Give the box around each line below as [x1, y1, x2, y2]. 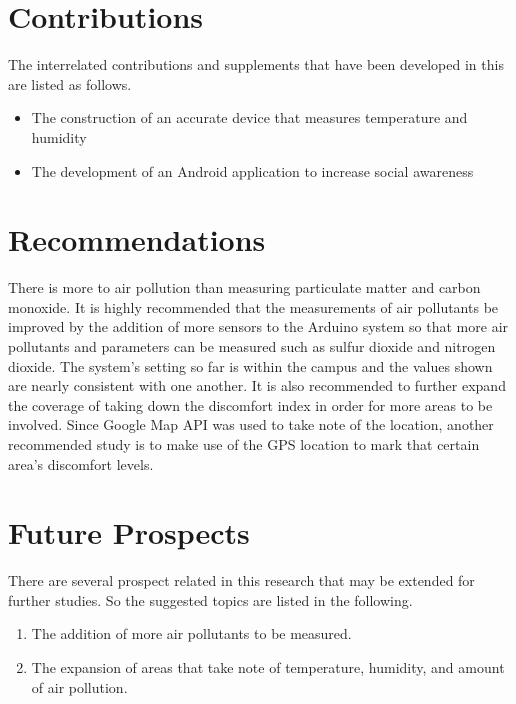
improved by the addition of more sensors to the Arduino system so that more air [8, 316, 509, 337]
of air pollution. [31, 676, 128, 697]
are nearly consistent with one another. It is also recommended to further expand [8, 375, 506, 396]
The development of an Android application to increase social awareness [31, 160, 474, 181]
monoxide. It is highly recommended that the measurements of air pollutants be [8, 296, 499, 317]
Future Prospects [8, 512, 250, 553]
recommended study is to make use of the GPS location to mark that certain [8, 433, 480, 454]
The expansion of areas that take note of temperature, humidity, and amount [31, 657, 505, 678]
